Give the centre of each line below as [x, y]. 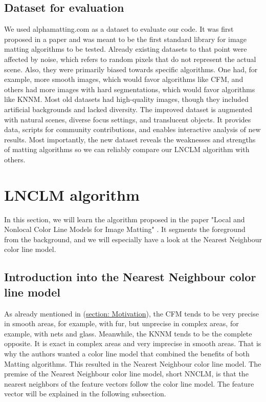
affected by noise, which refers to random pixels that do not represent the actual [130, 59]
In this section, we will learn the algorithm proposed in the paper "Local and [125, 219]
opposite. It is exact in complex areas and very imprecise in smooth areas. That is [133, 343]
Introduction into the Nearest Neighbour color [130, 277]
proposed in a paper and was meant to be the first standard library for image [125, 39]
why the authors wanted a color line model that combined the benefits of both [127, 353]
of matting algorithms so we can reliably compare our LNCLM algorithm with [127, 149]
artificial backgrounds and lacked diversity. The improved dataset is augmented [128, 109]
